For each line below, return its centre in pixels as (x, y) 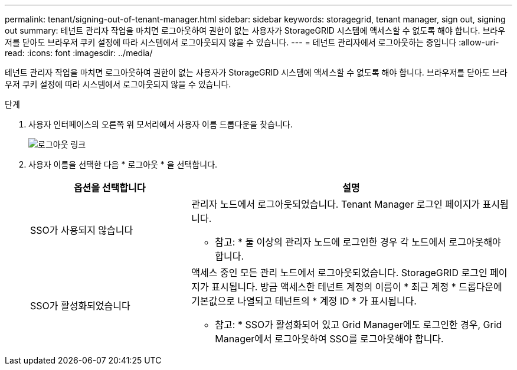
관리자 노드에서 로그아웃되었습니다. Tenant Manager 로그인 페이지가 (336, 204)
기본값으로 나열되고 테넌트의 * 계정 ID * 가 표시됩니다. (304, 301)
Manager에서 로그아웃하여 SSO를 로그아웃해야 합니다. (329, 339)
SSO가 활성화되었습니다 (80, 306)
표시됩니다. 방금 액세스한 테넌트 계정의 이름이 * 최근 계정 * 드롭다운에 (357, 287)
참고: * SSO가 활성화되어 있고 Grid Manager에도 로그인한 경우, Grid (359, 325)
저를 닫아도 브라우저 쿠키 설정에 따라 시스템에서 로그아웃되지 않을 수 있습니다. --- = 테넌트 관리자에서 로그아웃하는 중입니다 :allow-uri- (252, 42)
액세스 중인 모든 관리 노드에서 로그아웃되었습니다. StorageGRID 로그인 (339, 273)
